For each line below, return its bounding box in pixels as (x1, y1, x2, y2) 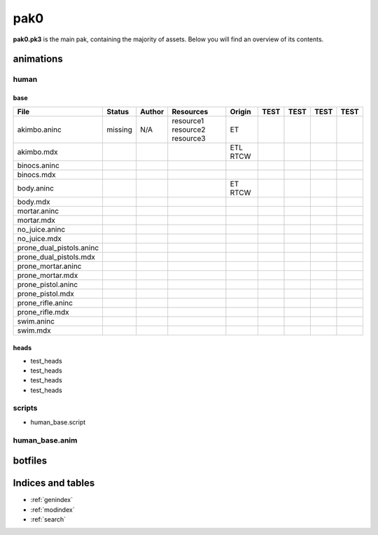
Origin (230, 106, 251, 116)
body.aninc (17, 183, 54, 193)
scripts (13, 403, 38, 413)
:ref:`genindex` (30, 496, 73, 504)
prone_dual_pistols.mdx (17, 252, 96, 262)
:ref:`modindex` (30, 505, 75, 514)
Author (140, 106, 164, 116)
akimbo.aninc (17, 125, 62, 134)
